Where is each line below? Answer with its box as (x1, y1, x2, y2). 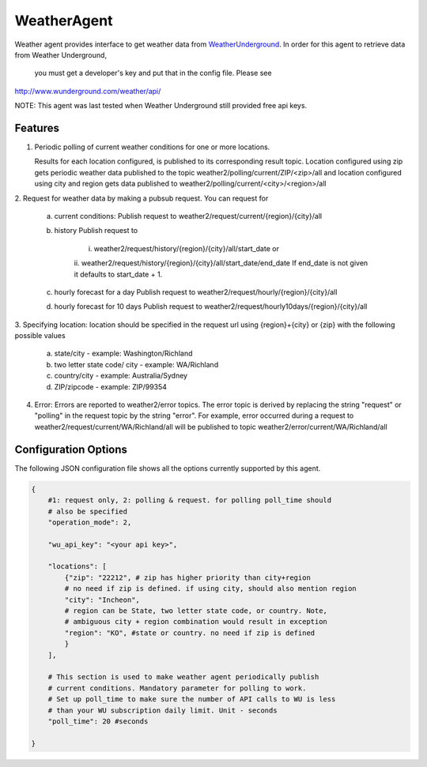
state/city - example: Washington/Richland (54, 348, 193, 359)
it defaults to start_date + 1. (74, 269, 163, 279)
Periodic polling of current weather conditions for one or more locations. (34, 142, 270, 152)
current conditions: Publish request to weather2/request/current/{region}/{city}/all (54, 211, 323, 220)
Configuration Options (14, 442, 128, 456)
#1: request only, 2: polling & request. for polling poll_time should (47, 496, 332, 505)
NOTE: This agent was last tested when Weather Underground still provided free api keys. (14, 101, 308, 111)
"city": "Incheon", (64, 595, 140, 604)
